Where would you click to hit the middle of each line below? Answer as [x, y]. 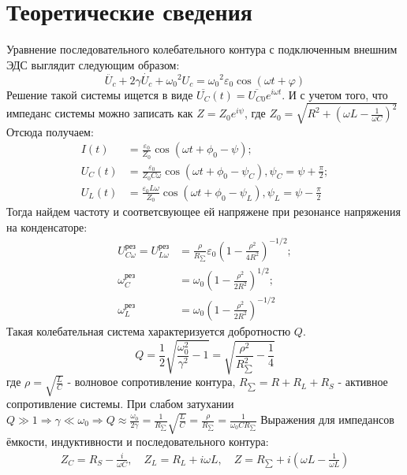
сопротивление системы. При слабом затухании [120, 404]
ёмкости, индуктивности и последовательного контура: [138, 442]
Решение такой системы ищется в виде [100, 94]
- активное [363, 382]
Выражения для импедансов [327, 419]
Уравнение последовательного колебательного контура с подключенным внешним [202, 49]
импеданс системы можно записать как [100, 113]
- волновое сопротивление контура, [151, 382]
